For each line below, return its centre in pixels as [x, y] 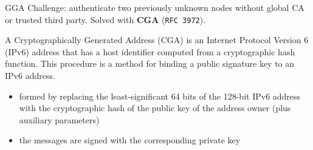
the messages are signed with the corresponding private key [130, 140]
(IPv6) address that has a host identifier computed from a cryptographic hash [150, 51]
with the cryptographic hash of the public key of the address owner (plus [155, 108]
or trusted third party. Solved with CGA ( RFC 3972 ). [105, 19]
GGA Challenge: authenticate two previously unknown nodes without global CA [155, 7]
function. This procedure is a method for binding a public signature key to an [150, 63]
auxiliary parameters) [59, 119]
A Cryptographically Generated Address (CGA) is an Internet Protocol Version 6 [157, 40]
